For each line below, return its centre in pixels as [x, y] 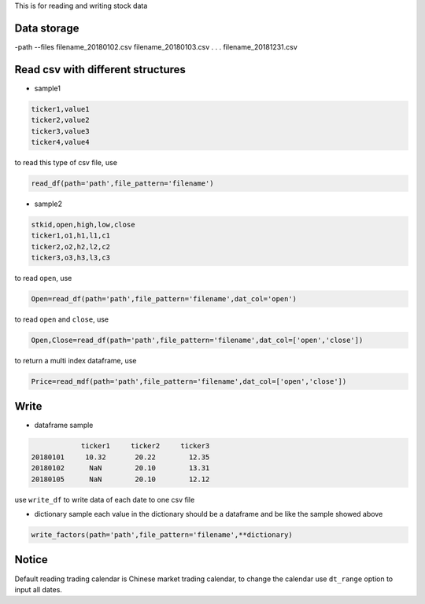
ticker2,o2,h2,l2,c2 [70, 247]
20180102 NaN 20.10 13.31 [120, 468]
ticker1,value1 [60, 109]
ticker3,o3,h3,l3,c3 [70, 258]
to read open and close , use [62, 319]
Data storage [47, 28]
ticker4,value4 [60, 142]
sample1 [47, 88]
